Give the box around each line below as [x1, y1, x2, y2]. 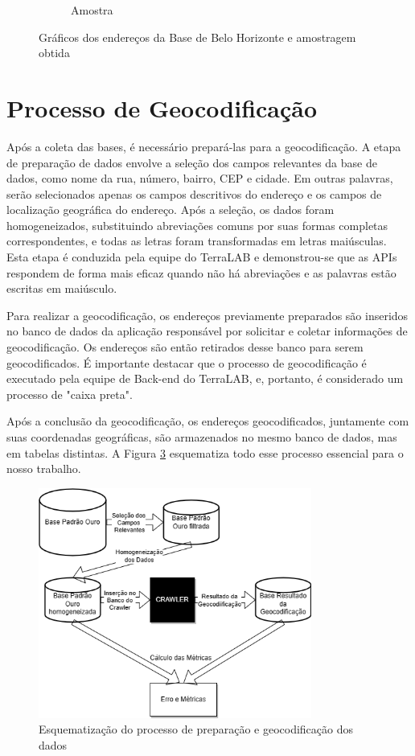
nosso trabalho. [6, 460, 81, 477]
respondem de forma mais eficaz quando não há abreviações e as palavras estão [6, 264, 397, 281]
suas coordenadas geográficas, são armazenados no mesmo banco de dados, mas [6, 429, 397, 445]
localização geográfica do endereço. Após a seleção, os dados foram [6, 201, 335, 218]
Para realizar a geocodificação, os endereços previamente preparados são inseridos [6, 306, 409, 323]
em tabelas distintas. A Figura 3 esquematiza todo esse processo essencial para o [6, 444, 404, 461]
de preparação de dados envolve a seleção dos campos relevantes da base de [6, 154, 377, 171]
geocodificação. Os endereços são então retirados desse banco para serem [6, 339, 364, 355]
